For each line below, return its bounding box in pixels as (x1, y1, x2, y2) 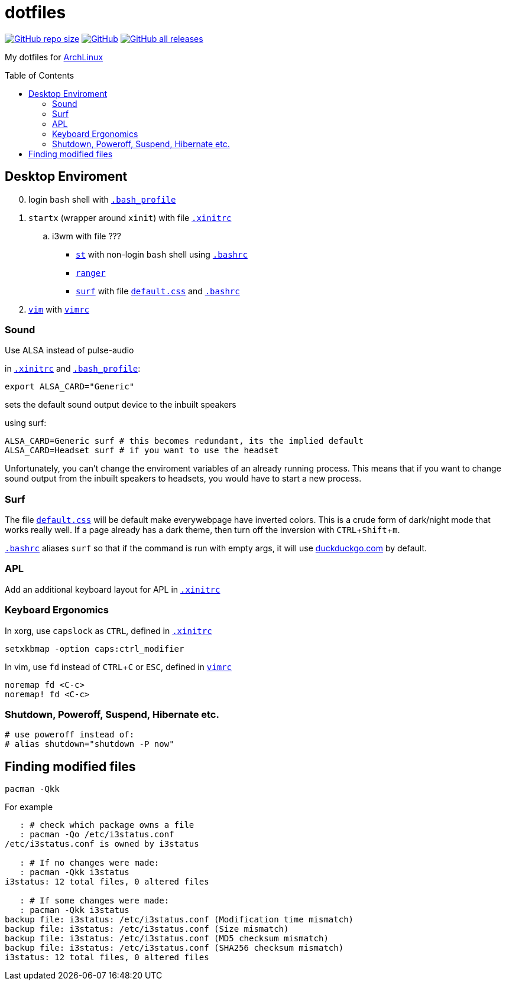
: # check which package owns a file (20, 820, 194, 830)
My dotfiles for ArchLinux (5, 51, 103, 62)
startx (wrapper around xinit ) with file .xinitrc (28, 212, 232, 223)
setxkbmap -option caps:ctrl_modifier (5, 643, 184, 654)
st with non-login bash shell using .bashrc (76, 249, 248, 259)
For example (5, 802, 53, 812)
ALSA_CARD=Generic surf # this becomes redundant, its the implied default (5, 436, 364, 446)
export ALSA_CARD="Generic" (5, 382, 135, 392)
